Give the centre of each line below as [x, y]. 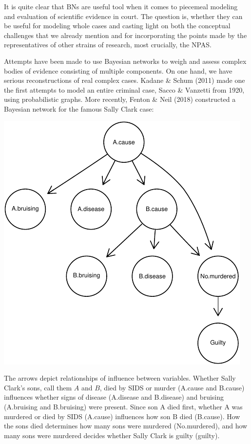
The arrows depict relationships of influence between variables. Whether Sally [120, 378]
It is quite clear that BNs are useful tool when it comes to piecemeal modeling [121, 6]
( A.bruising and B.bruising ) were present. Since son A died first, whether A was [123, 406]
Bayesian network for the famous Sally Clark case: [79, 108]
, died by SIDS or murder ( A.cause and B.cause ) [172, 387]
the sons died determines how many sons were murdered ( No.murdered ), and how [126, 426]
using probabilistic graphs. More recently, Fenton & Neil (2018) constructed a [120, 99]
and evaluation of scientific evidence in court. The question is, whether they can [123, 16]
